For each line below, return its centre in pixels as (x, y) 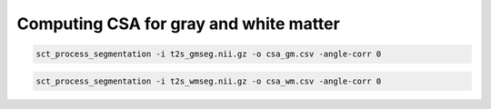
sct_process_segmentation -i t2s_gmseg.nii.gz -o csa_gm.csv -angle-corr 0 (209, 54)
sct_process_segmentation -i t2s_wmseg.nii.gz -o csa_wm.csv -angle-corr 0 (209, 81)
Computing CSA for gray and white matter (178, 24)
